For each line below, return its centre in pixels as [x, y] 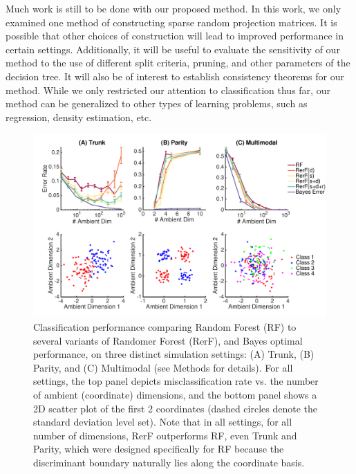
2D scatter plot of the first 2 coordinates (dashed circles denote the [175, 408]
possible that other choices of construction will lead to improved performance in [175, 36]
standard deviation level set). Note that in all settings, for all [163, 422]
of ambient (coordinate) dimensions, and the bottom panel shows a [175, 394]
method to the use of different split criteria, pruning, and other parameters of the [178, 63]
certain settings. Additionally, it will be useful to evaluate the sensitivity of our [173, 49]
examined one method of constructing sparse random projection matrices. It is [171, 22]
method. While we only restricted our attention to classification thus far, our [168, 90]
